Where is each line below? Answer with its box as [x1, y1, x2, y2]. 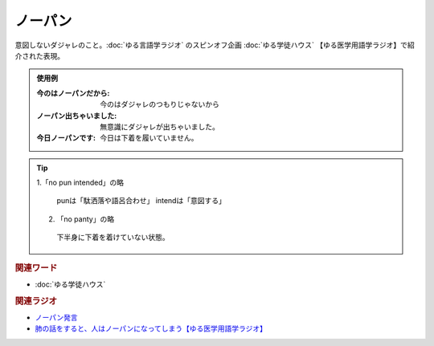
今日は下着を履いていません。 [100, 133, 199, 143]
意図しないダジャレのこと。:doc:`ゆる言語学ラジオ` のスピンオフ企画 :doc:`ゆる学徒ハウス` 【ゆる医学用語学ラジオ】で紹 [14, 40, 415, 50]
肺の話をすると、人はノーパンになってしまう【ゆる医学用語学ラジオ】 [35, 324, 268, 333]
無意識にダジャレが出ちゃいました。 [100, 121, 220, 132]
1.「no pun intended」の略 [36, 177, 125, 188]
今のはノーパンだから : [36, 88, 110, 98]
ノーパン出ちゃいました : [36, 111, 117, 120]
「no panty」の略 [56, 214, 115, 224]
